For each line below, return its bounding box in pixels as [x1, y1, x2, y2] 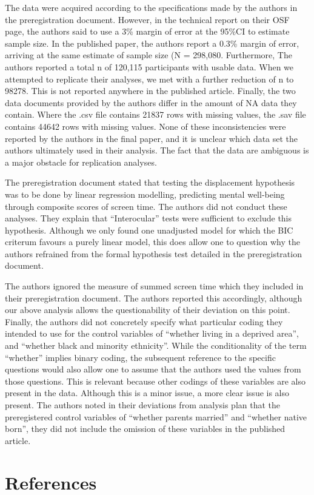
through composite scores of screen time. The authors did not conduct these [5, 200, 287, 212]
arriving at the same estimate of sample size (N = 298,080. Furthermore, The [5, 49, 292, 61]
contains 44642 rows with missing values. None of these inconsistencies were [5, 120, 286, 132]
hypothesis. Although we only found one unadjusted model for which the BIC [5, 223, 293, 236]
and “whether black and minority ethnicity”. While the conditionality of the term [5, 339, 307, 352]
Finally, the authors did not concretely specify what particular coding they [5, 315, 283, 328]
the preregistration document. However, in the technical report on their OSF [5, 13, 290, 25]
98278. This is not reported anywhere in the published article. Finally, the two [5, 84, 296, 97]
